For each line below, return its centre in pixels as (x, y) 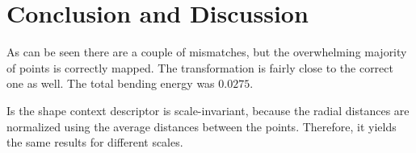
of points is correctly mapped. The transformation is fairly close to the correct (200, 67)
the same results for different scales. (95, 142)
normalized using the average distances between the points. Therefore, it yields (202, 126)
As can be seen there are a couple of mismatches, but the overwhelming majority (207, 52)
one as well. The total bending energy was (111, 83)
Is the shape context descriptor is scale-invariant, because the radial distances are (208, 110)
